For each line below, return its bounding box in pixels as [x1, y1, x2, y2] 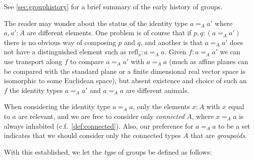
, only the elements [133, 101, 190, 112]
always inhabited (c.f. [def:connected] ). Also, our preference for [4, 120, 194, 131]
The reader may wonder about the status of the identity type [4, 18, 188, 28]
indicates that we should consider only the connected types [4, 130, 181, 140]
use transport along [4, 56, 62, 66]
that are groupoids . [190, 130, 247, 140]
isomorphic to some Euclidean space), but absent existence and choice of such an [4, 75, 247, 86]
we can [220, 46, 241, 57]
